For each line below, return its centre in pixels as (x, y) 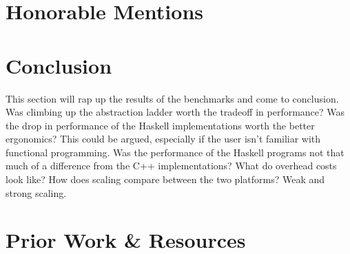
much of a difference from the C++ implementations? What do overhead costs (171, 166)
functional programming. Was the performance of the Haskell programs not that (175, 152)
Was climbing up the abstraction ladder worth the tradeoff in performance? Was (175, 112)
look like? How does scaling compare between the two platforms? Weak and (165, 179)
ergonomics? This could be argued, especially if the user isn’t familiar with (163, 139)
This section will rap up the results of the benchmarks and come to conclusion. (172, 98)
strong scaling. (36, 192)
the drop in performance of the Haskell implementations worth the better (160, 125)
